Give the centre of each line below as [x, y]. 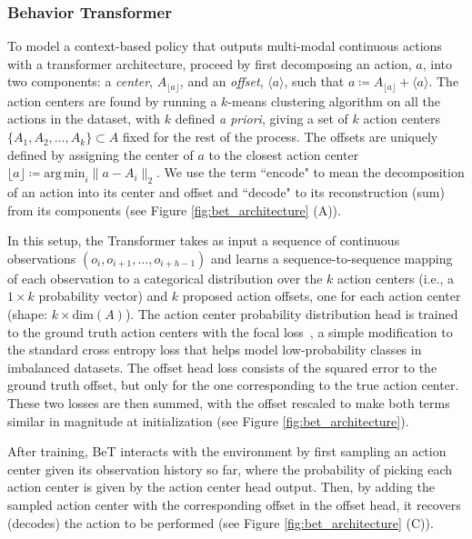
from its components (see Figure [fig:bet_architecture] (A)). [174, 210]
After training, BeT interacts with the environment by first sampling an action [227, 451]
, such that [314, 81]
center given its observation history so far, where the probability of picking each [230, 469]
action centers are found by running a [112, 100]
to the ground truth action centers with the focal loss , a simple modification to [230, 331]
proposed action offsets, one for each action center [321, 296]
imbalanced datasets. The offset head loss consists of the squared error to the [222, 367]
